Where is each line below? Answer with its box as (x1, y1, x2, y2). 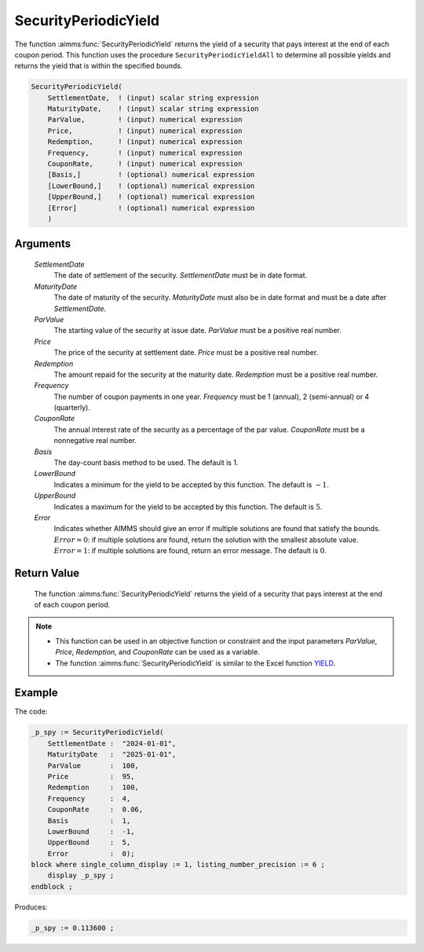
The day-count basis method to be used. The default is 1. (53, 458, 239, 467)
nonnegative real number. (53, 436, 137, 445)
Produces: (14, 902, 48, 912)
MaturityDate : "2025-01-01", (47, 750, 177, 759)
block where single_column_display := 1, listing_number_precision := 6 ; (31, 860, 326, 869)
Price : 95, (47, 772, 135, 780)
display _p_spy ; (47, 871, 115, 880)
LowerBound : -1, (47, 827, 135, 836)
